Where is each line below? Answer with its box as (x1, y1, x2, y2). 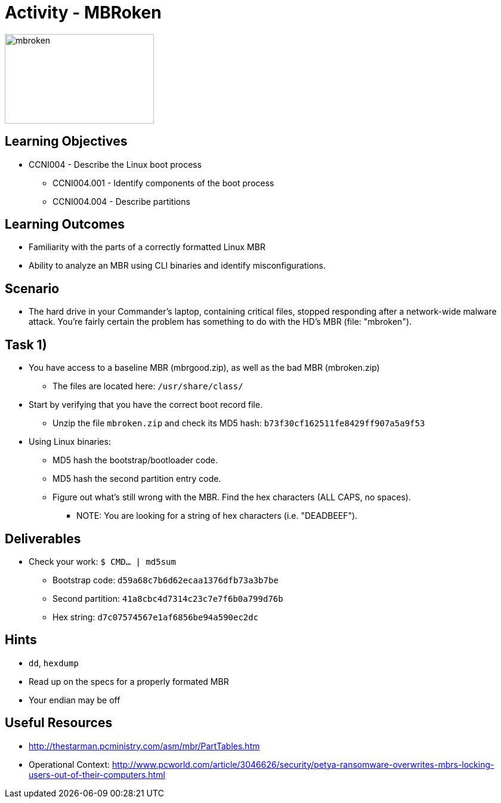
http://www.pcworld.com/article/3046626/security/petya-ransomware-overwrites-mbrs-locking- (112, 759, 494, 770)
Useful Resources (5, 715, 113, 731)
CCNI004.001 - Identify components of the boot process (52, 177, 274, 188)
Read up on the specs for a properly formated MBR (29, 676, 229, 687)
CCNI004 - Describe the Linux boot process (29, 159, 202, 170)
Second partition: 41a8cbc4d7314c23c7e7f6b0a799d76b (52, 593, 283, 604)
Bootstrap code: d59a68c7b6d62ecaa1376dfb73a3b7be (52, 574, 279, 585)
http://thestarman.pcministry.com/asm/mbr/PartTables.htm (29, 740, 260, 751)
